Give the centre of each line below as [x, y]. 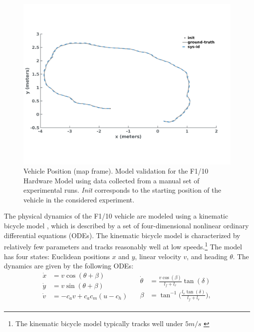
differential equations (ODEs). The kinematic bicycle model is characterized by [122, 235]
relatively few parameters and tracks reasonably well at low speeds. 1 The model [123, 246]
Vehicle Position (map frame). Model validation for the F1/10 [116, 171]
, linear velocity [158, 256]
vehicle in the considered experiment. [79, 199]
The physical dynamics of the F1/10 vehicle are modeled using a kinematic [116, 216]
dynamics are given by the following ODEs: [69, 266]
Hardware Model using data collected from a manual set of [111, 180]
